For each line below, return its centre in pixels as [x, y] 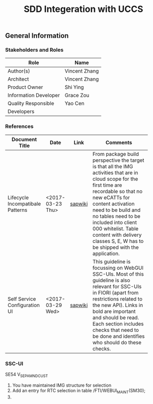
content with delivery [117, 235]
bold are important [114, 311]
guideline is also [112, 280]
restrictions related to [117, 299]
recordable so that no [117, 191]
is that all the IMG [113, 166]
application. [106, 253]
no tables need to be [116, 216]
